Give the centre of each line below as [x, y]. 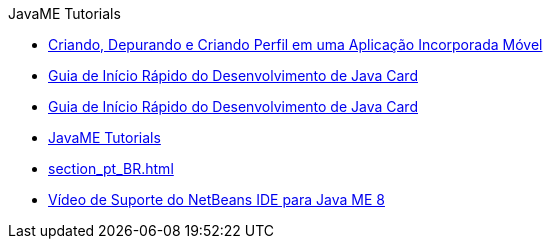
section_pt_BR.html [111, 168]
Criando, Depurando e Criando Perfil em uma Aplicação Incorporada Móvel [295, 44]
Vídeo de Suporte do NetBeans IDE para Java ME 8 [216, 199]
